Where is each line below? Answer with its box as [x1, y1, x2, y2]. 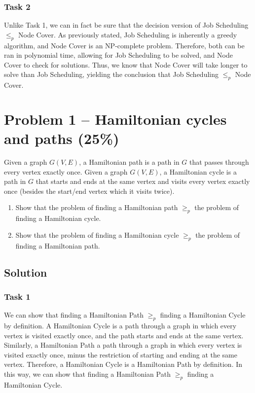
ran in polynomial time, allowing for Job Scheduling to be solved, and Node [4, 50, 233, 60]
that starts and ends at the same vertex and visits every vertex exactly [36, 176, 250, 186]
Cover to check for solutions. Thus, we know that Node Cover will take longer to [4, 59, 248, 70]
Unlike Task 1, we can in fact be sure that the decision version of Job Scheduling [4, 20, 249, 30]
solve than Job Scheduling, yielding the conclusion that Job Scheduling [4, 69, 219, 79]
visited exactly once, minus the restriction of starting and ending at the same [4, 349, 237, 359]
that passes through [189, 157, 249, 167]
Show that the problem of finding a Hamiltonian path [15, 202, 178, 213]
